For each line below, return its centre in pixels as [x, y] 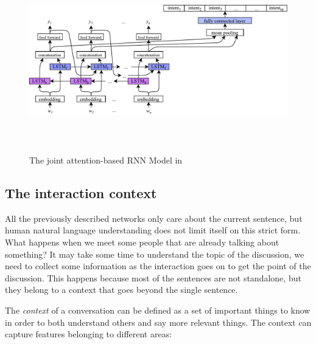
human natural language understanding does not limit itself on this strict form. [153, 230]
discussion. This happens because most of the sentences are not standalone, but [153, 277]
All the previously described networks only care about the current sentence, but [154, 218]
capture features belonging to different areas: [89, 334]
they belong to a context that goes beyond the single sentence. [121, 290]
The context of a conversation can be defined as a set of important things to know [158, 310]
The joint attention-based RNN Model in [106, 160]
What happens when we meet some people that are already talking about [142, 242]
